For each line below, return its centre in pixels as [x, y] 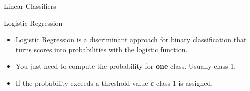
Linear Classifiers [30, 6]
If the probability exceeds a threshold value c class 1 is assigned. [114, 82]
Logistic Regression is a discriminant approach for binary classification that [131, 40]
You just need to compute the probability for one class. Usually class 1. [126, 66]
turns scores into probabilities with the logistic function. [102, 49]
